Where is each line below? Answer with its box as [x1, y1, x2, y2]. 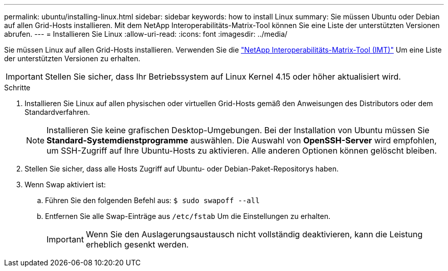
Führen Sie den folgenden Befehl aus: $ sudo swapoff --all [45, 196, 260, 205]
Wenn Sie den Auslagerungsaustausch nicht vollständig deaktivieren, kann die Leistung [85, 229, 423, 239]
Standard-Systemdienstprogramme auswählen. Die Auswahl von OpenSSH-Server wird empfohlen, [47, 135, 437, 145]
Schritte [4, 83, 31, 92]
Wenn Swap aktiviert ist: [25, 180, 106, 189]
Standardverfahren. [25, 108, 90, 116]
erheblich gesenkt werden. [85, 239, 189, 250]
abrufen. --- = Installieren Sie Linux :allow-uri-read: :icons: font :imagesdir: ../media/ [4, 30, 287, 38]
